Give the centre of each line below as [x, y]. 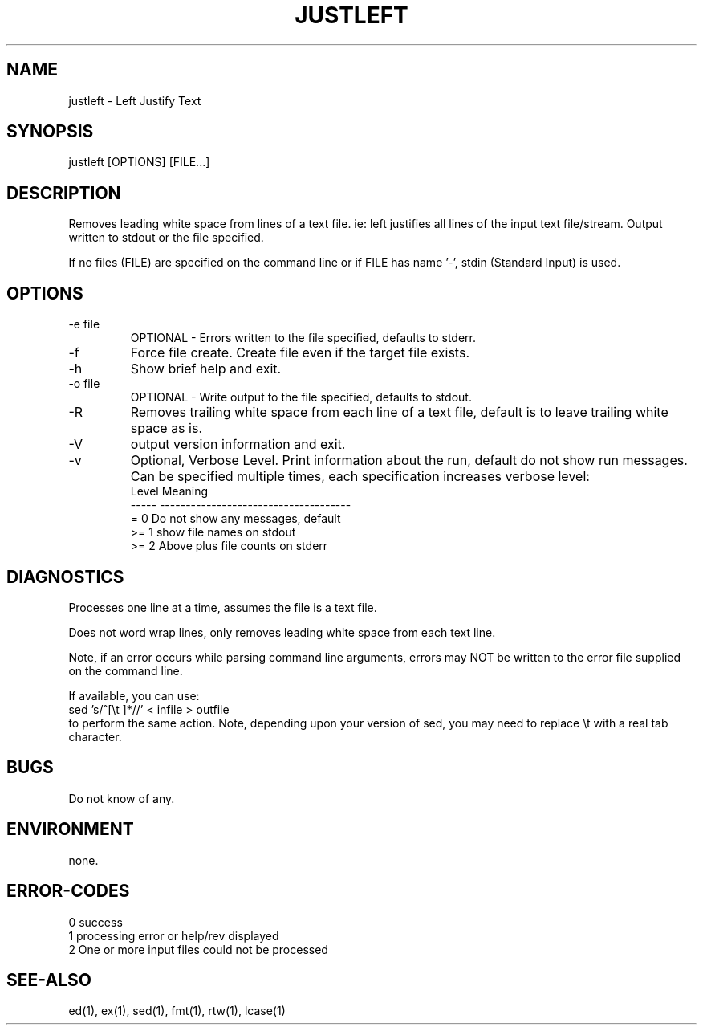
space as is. [166, 428]
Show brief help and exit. [206, 369]
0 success [95, 922]
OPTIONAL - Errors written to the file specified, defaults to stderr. [303, 338]
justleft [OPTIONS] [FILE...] [139, 162]
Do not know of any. [122, 798]
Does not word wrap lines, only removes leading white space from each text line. [282, 632]
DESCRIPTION [64, 193]
